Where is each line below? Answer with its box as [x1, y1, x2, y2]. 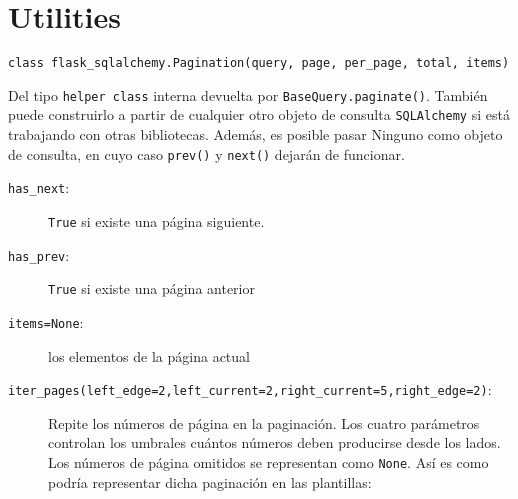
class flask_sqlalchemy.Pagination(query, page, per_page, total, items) [8, 56, 510, 71]
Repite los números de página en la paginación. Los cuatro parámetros [48, 412, 480, 433]
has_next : [8, 177, 70, 198]
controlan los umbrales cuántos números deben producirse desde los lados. [48, 432, 501, 453]
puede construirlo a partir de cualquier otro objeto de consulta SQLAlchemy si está [8, 104, 510, 125]
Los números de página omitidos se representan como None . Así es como [48, 452, 489, 473]
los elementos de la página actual [48, 345, 250, 366]
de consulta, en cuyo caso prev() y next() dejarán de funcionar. [8, 143, 405, 164]
